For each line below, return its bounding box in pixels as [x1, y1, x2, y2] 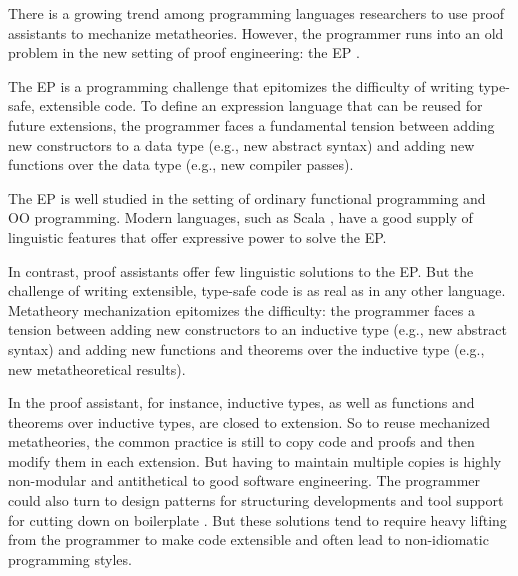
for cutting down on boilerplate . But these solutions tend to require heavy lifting [8, 509, 507, 530]
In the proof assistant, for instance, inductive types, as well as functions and [8, 392, 475, 413]
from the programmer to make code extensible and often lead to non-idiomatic [8, 529, 489, 550]
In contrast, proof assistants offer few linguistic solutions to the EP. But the [8, 260, 474, 281]
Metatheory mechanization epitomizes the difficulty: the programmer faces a [8, 299, 475, 320]
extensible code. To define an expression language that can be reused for [39, 95, 483, 116]
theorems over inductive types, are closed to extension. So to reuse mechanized [8, 411, 490, 432]
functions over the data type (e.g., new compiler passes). [8, 154, 354, 175]
